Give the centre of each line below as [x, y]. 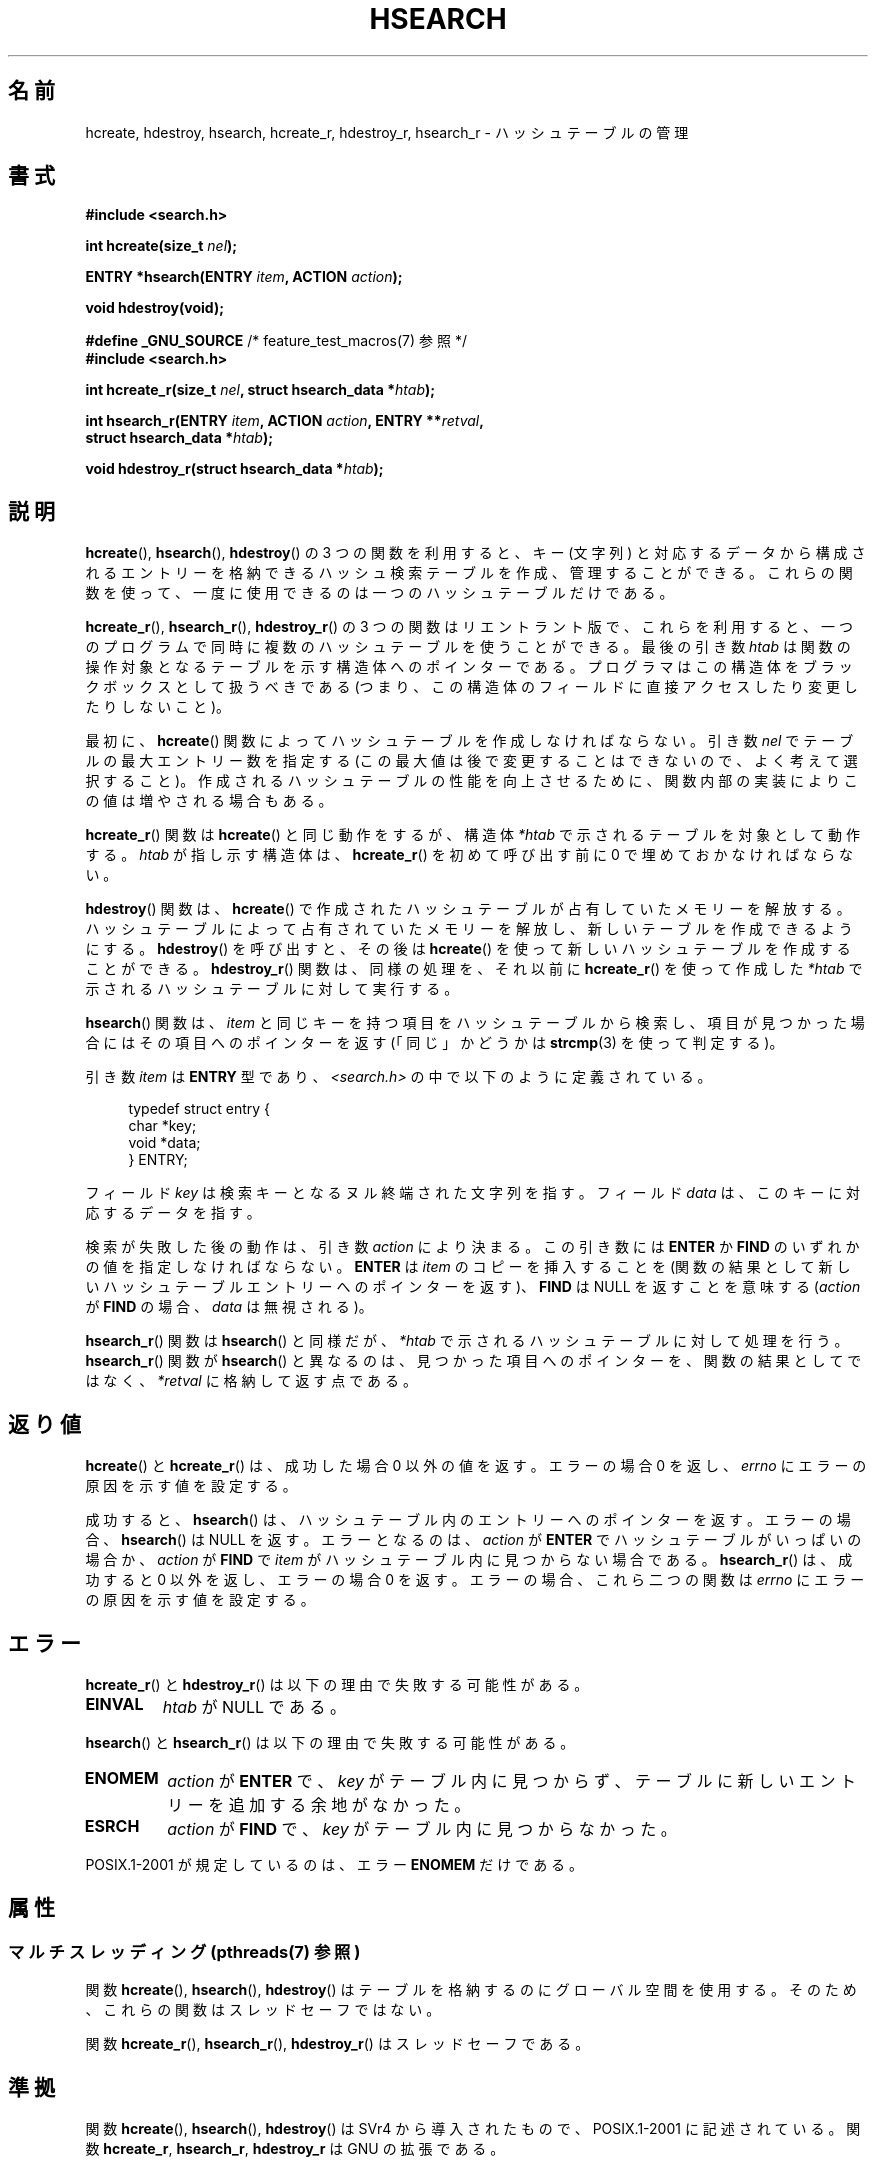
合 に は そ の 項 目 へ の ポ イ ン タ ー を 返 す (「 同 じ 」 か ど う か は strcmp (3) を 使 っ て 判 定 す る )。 [434, 1043]
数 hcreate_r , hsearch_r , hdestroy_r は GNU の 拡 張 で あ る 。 [295, 2149]
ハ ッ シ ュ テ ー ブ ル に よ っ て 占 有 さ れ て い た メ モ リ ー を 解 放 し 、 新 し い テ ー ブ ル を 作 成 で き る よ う [469, 929]
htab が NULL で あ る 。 [254, 1706]
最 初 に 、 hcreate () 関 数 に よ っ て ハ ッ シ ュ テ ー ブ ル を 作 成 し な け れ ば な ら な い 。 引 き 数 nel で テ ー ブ [469, 741]
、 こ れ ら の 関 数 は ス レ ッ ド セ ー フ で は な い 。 [263, 2010]
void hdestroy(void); [154, 308]
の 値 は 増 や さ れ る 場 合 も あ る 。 [209, 801]
